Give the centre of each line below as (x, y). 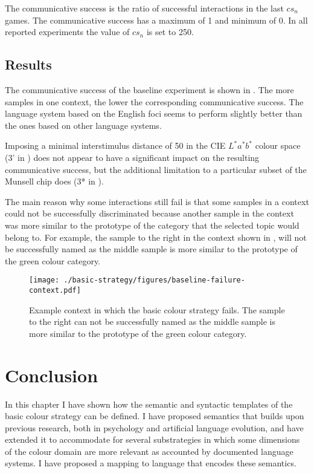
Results (28, 64)
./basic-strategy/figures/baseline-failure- (154, 280)
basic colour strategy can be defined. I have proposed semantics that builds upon (155, 416)
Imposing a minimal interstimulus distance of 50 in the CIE (115, 145)
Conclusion (52, 375)
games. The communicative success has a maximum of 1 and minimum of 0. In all (156, 20)
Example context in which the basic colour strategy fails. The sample (157, 309)
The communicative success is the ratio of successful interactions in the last (144, 8)
